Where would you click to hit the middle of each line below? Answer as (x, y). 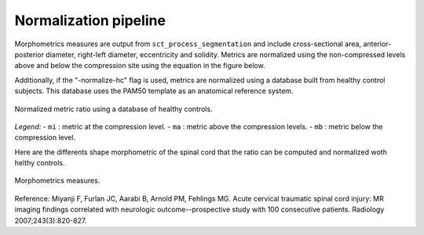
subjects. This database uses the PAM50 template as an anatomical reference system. (154, 91)
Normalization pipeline (90, 20)
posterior (29, 54)
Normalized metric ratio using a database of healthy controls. (113, 109)
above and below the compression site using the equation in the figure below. (140, 66)
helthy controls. (40, 163)
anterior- (377, 44)
